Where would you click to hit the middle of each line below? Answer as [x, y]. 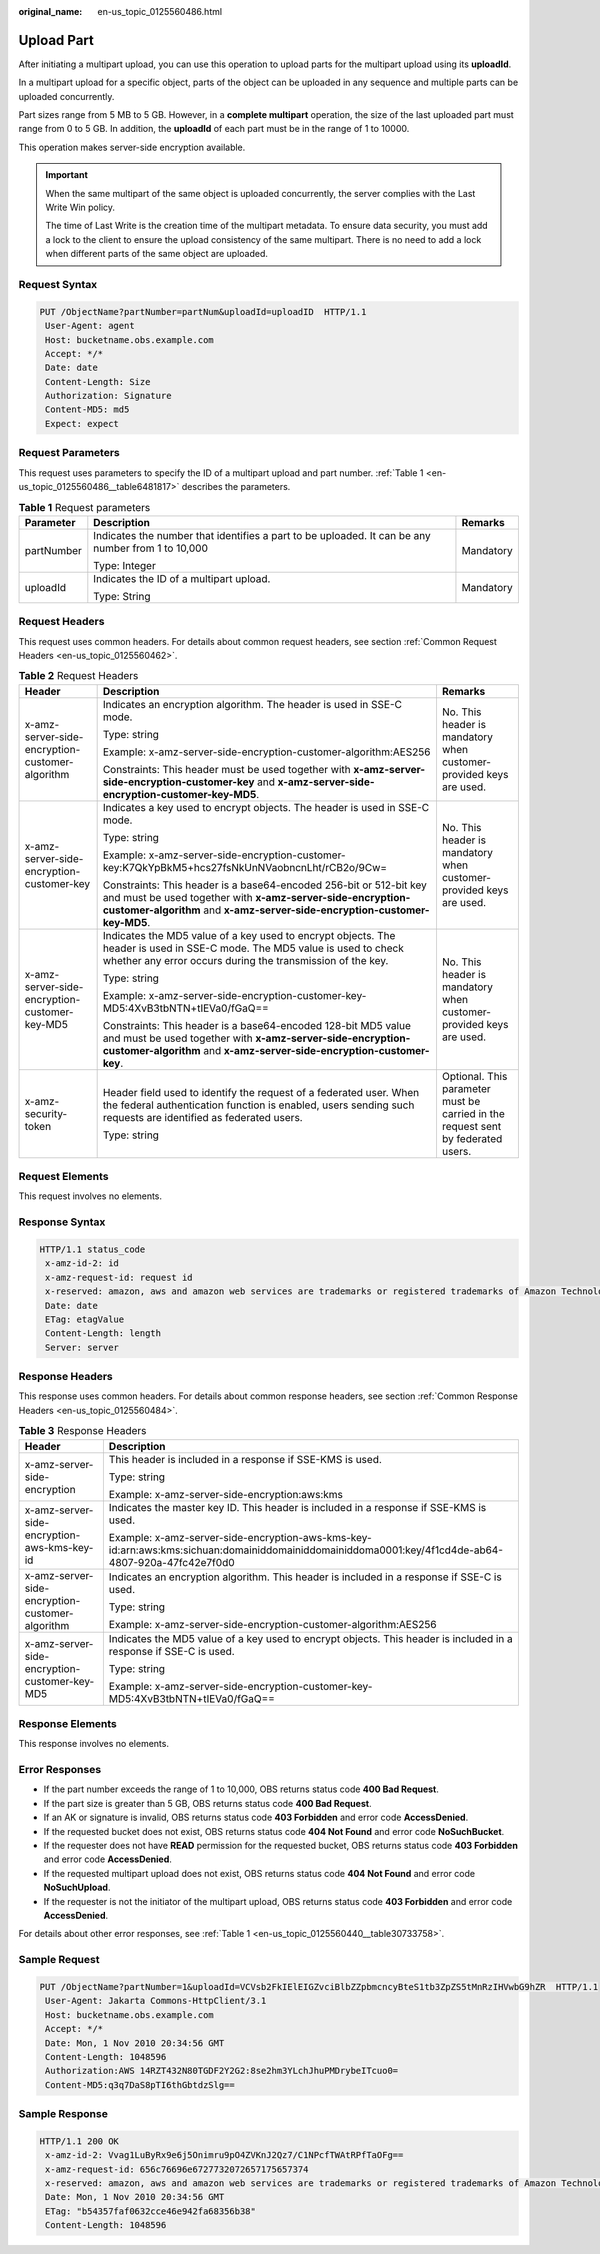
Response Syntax [62, 1222]
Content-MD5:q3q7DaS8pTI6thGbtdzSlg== [140, 2084]
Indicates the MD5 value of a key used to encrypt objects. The [249, 935]
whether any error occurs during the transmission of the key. [245, 960]
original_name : [50, 11]
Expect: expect [82, 423]
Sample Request [59, 1960]
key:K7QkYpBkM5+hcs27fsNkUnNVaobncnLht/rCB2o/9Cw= [245, 867]
